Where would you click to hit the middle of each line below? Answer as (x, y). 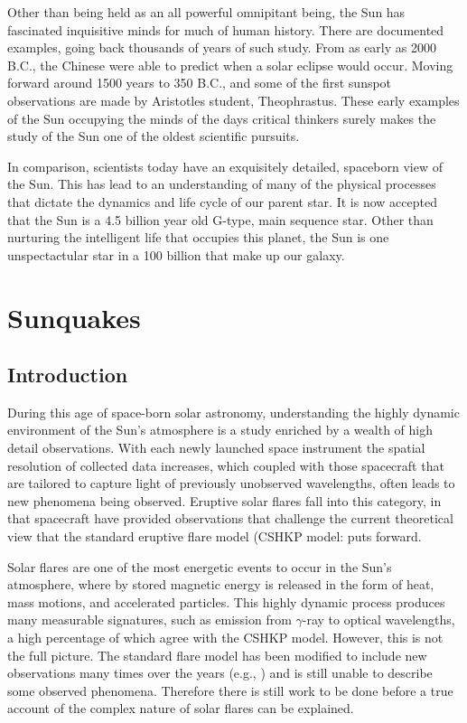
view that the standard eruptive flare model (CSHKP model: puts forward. (215, 536)
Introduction (68, 375)
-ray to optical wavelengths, (378, 620)
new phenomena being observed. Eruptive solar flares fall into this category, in (224, 500)
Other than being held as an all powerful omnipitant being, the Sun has (206, 12)
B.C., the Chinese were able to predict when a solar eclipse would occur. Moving (230, 65)
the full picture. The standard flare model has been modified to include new (217, 655)
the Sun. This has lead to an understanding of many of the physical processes (222, 184)
